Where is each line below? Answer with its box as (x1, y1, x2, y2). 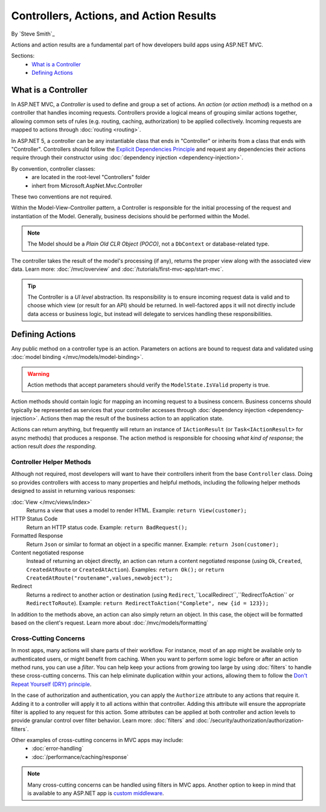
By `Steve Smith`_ (11, 30, 55, 37)
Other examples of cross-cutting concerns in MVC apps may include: (11, 737, 184, 744)
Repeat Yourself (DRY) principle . (11, 680, 92, 688)
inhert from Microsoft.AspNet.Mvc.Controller (31, 182, 143, 189)
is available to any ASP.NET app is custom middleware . (27, 790, 164, 797)
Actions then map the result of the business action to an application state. (40, 415, 224, 422)
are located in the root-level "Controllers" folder (31, 174, 150, 181)
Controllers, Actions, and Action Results (11, 9, 217, 22)
